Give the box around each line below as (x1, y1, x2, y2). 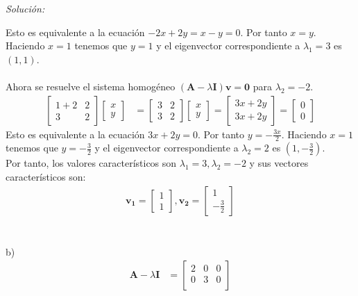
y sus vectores (249, 156, 309, 170)
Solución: (6, 1, 45, 15)
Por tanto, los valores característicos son (6, 156, 177, 170)
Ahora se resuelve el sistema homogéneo (6, 79, 176, 93)
